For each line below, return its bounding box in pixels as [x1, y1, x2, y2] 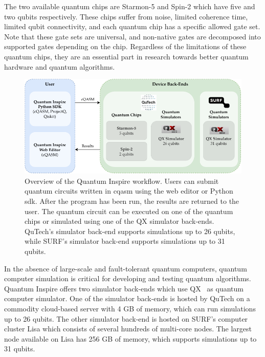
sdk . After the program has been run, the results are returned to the [25, 196, 239, 206]
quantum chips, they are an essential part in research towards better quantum [4, 51, 249, 61]
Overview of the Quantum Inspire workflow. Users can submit [25, 175, 219, 186]
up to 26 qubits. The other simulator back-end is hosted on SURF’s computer [4, 313, 248, 324]
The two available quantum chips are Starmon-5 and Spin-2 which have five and [4, 1, 255, 11]
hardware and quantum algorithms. [4, 61, 115, 72]
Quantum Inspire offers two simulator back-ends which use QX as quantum [4, 283, 244, 293]
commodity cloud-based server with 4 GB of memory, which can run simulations [4, 303, 256, 314]
